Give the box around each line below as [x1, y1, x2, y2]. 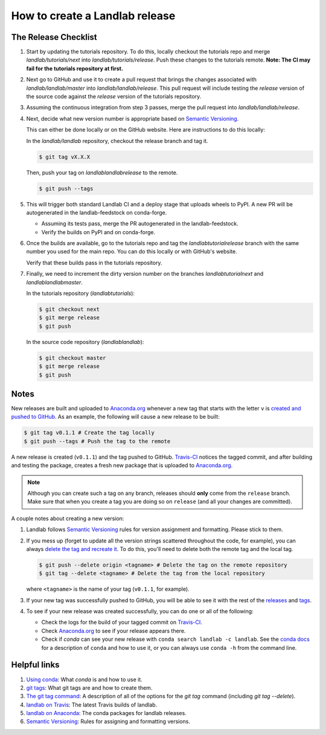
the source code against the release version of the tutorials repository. [26, 93, 202, 100]
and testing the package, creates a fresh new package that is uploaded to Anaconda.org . [11, 462, 233, 469]
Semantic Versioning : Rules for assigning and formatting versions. [26, 718, 190, 725]
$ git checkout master [39, 354, 106, 361]
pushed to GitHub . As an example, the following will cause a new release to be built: [11, 413, 220, 421]
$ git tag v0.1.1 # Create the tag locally [24, 429, 155, 436]
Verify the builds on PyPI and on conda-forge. [41, 228, 156, 235]
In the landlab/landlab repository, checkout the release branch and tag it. [26, 137, 208, 144]
